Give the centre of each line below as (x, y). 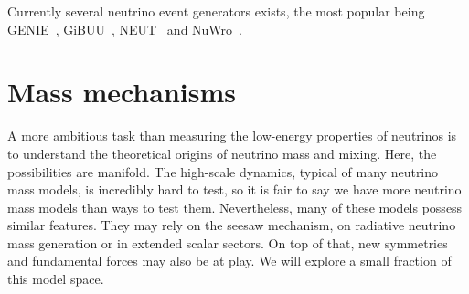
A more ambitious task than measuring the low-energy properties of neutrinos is (232, 136)
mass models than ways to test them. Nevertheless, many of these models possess (235, 207)
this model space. (56, 279)
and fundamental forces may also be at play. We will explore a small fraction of (229, 261)
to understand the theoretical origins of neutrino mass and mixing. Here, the (222, 153)
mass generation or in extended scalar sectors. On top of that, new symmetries (228, 242)
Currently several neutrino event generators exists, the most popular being (216, 11)
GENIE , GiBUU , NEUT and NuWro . (125, 29)
